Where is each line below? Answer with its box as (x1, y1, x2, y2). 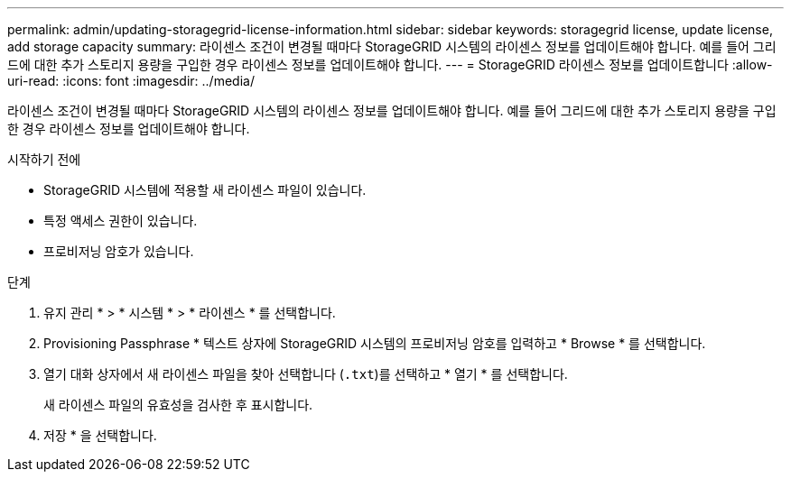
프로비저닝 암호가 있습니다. (43, 244, 194, 259)
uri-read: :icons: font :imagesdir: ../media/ (7, 73, 255, 88)
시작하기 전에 (7, 152, 81, 167)
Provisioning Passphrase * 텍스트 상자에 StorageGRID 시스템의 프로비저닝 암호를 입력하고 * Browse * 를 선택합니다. (43, 336, 706, 351)
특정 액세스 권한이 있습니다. (43, 213, 198, 228)
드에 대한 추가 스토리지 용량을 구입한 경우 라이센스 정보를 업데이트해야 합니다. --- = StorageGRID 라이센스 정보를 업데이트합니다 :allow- (7, 57, 773, 72)
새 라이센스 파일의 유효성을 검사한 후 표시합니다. (43, 397, 313, 412)
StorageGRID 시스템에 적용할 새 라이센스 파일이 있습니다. (43, 182, 367, 198)
